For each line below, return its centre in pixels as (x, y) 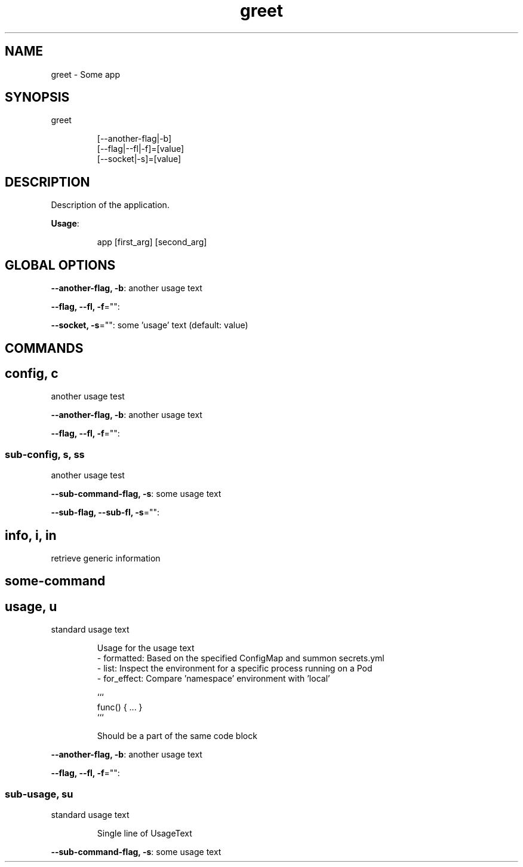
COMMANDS (44, 348)
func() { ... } (120, 707)
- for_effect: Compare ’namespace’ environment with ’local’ (213, 679)
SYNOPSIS (37, 97)
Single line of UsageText (144, 833)
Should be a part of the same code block (177, 736)
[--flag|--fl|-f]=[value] (141, 149)
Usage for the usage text (146, 648)
